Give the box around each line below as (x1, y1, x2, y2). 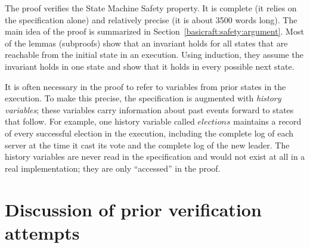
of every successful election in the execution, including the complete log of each (5, 126, 294, 139)
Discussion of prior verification (5, 197, 262, 221)
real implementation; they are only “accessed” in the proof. (5, 162, 221, 174)
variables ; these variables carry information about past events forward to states (5, 103, 294, 116)
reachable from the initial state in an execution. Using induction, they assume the (5, 48, 303, 61)
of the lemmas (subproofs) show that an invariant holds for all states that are (5, 36, 288, 49)
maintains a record (233, 115, 302, 128)
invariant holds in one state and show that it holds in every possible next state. (5, 60, 294, 72)
